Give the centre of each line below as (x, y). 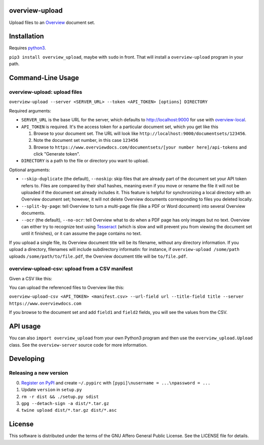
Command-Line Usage (44, 78)
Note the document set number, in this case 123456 (86, 140)
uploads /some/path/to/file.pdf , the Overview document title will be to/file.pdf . (98, 256)
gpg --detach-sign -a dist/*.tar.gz (65, 403)
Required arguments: (30, 111)
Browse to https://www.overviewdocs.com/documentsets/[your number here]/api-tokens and (140, 147)
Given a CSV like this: (31, 278)
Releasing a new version (39, 373)
